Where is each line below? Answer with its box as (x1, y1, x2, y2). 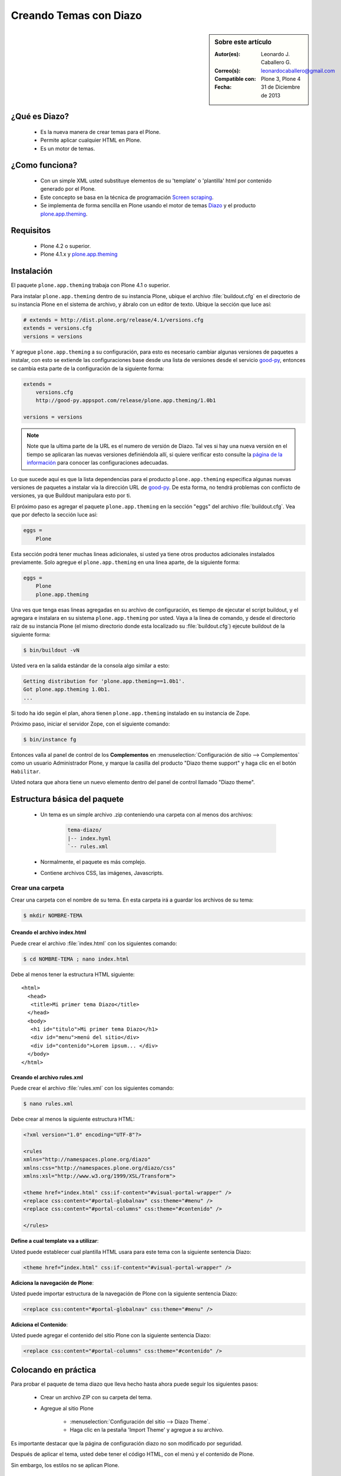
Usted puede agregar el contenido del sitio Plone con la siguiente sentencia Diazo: (11, 1332, 211, 1339)
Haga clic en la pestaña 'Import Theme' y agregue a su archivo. (69, 1426, 224, 1433)
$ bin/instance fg (23, 736, 77, 743)
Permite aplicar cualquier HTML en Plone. (40, 136, 141, 144)
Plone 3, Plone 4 (261, 75, 301, 82)
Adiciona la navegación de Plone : (11, 1279, 94, 1286)
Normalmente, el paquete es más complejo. (40, 858, 147, 866)
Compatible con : (214, 75, 256, 82)
